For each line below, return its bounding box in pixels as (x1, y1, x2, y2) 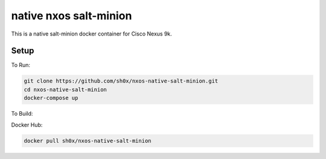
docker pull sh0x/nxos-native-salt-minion (24, 137, 152, 144)
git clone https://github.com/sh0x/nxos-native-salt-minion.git (24, 78, 219, 84)
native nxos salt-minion (11, 9, 132, 22)
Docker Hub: (11, 121, 43, 128)
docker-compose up (24, 95, 78, 102)
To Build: (11, 110, 33, 117)
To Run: (11, 61, 30, 69)
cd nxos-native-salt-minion (24, 86, 107, 93)
